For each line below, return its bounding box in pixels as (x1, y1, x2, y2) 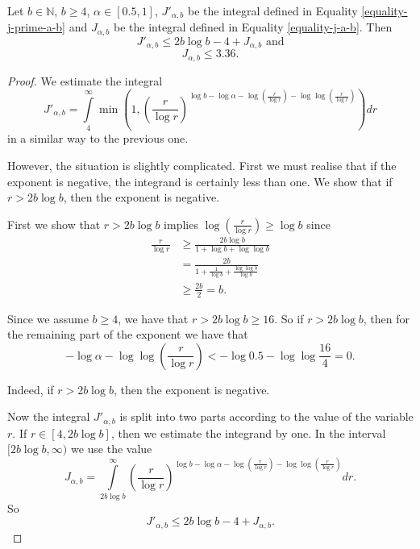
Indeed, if (7, 381, 54, 397)
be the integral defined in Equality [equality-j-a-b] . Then (114, 19, 393, 35)
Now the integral (7, 408, 90, 425)
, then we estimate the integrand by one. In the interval (110, 424, 386, 441)
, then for (363, 310, 410, 326)
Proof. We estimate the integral (7, 72, 163, 89)
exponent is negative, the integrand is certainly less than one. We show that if (7, 173, 393, 189)
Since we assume (7, 310, 89, 326)
